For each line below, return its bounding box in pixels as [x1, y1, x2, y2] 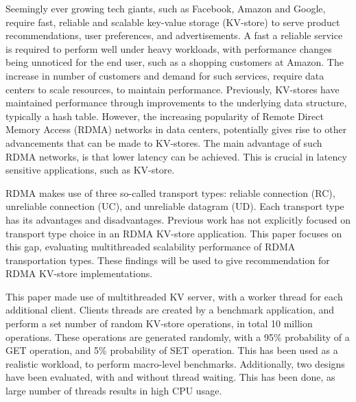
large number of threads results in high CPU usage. [5, 383, 222, 398]
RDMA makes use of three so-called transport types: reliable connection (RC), [5, 185, 335, 200]
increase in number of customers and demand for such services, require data [5, 68, 324, 82]
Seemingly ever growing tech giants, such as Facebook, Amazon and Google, [5, 1, 326, 15]
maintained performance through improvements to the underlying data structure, [5, 95, 347, 110]
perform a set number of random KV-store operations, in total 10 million [5, 316, 313, 331]
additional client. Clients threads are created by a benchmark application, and [5, 303, 335, 317]
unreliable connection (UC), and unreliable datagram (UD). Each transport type [5, 199, 344, 213]
